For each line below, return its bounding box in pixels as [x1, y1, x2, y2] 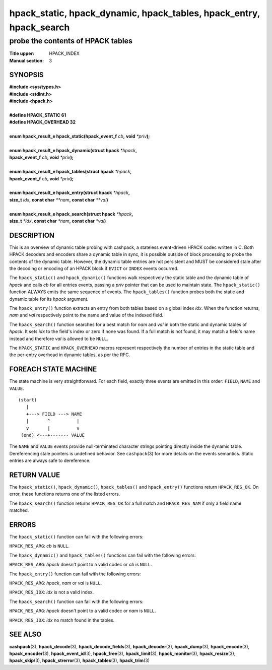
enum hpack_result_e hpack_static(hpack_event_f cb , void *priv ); [9, 133, 150, 140]
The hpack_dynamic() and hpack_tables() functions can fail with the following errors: [9, 552, 196, 558]
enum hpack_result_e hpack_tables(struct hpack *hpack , [9, 169, 132, 175]
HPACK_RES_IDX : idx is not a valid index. [9, 589, 94, 595]
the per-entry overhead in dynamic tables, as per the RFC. [9, 352, 130, 358]
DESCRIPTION [9, 231, 55, 239]
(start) [18, 397, 37, 403]
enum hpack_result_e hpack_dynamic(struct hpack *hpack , [9, 148, 138, 153]
